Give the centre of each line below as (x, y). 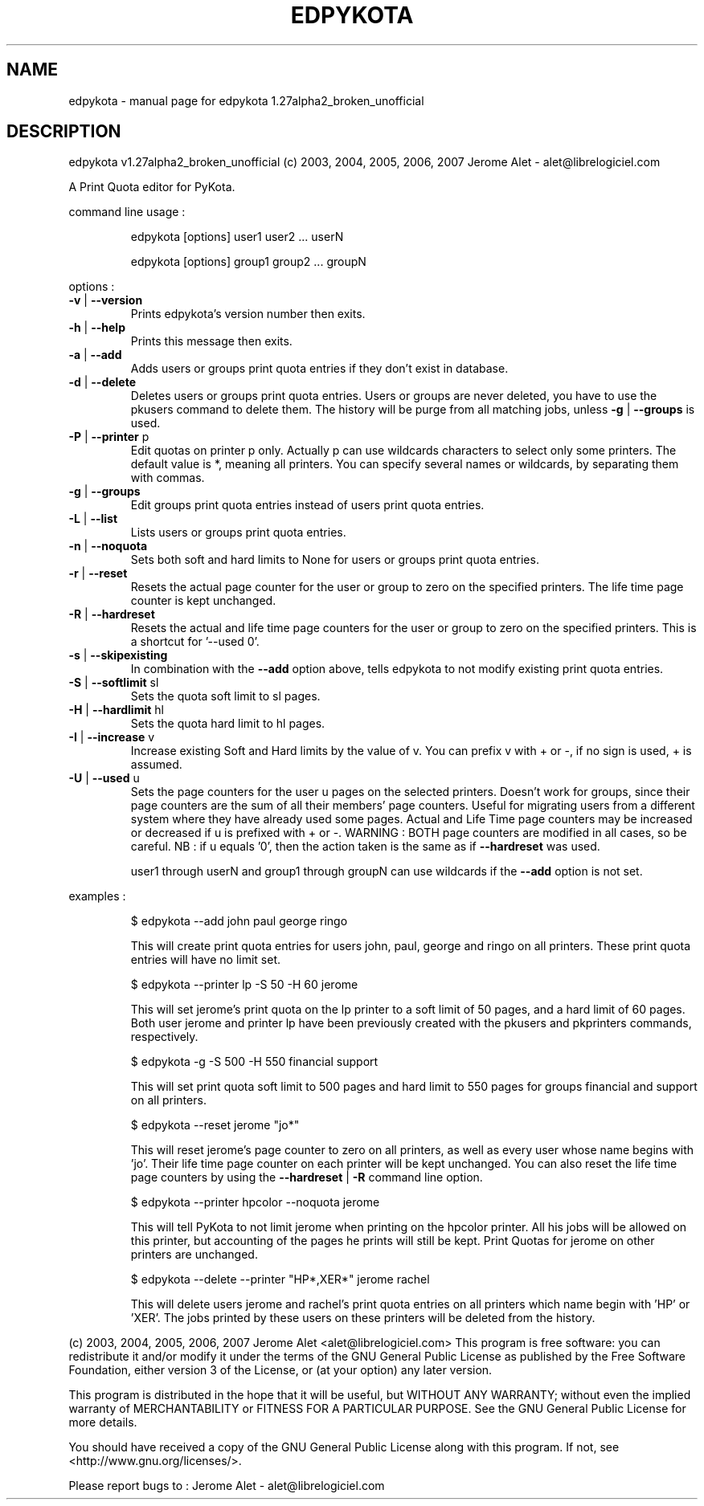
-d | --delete (102, 382)
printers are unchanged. (194, 1255)
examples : (97, 896)
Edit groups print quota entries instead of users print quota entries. (307, 505)
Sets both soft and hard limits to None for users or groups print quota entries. (335, 560)
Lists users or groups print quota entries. (238, 533)
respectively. (164, 1037)
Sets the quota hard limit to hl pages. (228, 724)
